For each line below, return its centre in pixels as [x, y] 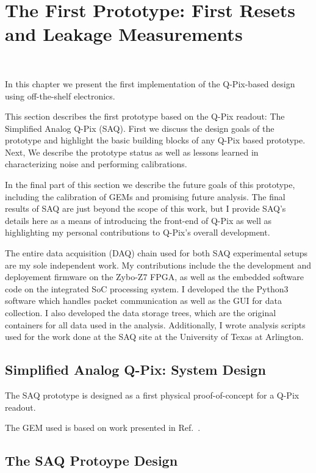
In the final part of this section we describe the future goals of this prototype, [150, 185]
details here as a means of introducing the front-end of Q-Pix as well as [138, 220]
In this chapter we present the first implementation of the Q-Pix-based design [150, 83]
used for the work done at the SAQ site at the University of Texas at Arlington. [154, 337]
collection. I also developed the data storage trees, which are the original [141, 312]
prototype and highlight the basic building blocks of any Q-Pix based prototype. [155, 140]
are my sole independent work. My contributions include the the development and [158, 265]
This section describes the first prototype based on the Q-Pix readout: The [145, 116]
